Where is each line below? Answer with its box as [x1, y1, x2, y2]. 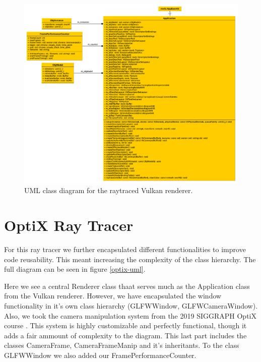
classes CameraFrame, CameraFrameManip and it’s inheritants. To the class [4, 340, 239, 350]
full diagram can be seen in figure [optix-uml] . [4, 264, 146, 274]
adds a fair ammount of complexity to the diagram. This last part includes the [4, 330, 247, 340]
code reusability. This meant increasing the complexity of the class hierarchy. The [4, 254, 256, 264]
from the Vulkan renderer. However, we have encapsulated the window [4, 290, 222, 301]
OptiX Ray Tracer [4, 215, 134, 235]
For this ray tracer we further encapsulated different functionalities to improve [4, 244, 246, 254]
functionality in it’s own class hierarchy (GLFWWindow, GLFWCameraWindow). [4, 300, 258, 311]
